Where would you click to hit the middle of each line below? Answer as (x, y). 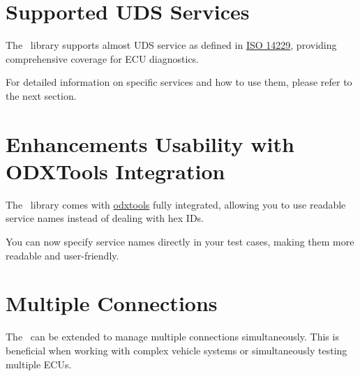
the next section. (41, 95)
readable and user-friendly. (62, 255)
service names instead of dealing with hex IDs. (105, 218)
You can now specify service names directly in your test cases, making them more (180, 241)
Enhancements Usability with (150, 143)
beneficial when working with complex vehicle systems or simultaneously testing (177, 350)
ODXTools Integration (115, 171)
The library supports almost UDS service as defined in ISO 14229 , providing (171, 45)
